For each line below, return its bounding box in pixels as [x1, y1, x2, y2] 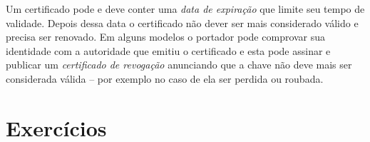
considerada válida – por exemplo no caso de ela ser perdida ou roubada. [6, 71, 324, 86]
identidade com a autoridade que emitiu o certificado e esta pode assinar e [6, 43, 331, 58]
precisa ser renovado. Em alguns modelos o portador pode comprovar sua [6, 29, 326, 44]
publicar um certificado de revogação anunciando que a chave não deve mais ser [6, 57, 352, 72]
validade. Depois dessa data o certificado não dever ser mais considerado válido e [6, 15, 359, 30]
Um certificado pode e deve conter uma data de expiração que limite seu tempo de [6, 1, 365, 16]
